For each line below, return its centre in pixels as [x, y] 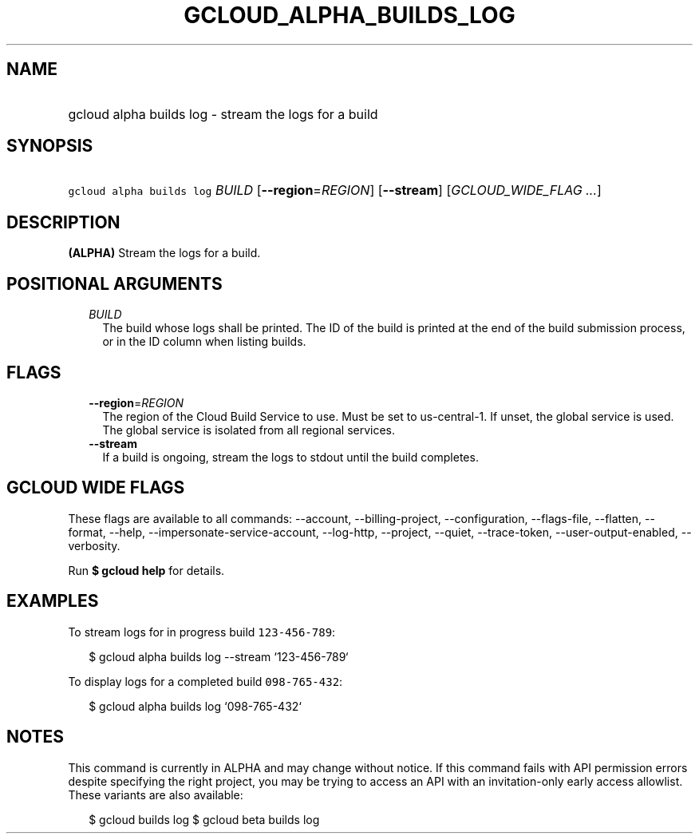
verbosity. [94, 545]
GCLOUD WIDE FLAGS [96, 488]
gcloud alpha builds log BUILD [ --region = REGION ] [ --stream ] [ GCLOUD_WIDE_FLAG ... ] [335, 190]
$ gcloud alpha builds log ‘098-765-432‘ [195, 706]
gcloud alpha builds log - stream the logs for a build [223, 114]
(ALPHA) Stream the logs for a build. [164, 253]
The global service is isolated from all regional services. [249, 430]
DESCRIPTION [63, 222]
